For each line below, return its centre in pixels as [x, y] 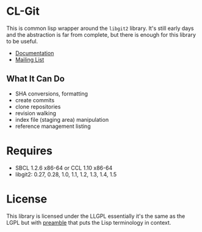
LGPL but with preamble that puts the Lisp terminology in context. [89, 222]
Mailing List [30, 59]
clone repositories [38, 107]
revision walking [36, 113]
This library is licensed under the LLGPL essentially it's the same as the [96, 216]
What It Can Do [36, 79]
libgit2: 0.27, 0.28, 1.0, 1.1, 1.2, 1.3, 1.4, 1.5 [66, 174]
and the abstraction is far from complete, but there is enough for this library [101, 34]
